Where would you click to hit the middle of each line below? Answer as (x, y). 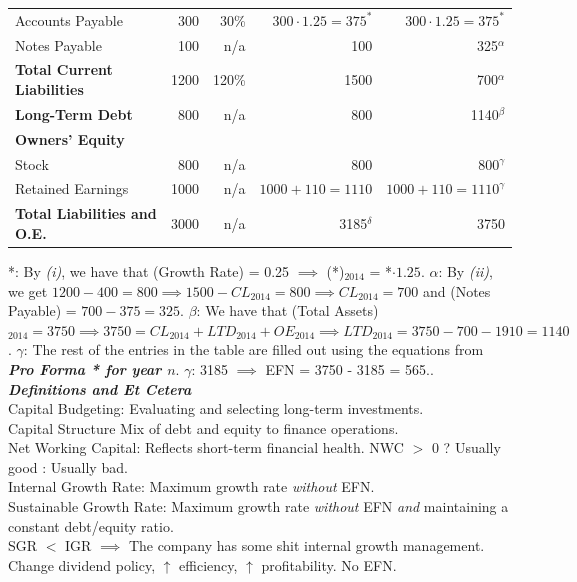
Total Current (64, 69)
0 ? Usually (466, 447)
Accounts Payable (69, 19)
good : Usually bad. (68, 466)
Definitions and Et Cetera (100, 388)
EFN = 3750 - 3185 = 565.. (349, 368)
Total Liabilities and (86, 213)
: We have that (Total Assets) (287, 310)
